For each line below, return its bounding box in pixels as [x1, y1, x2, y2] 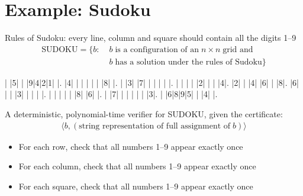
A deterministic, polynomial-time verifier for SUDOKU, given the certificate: [5, 107, 283, 120]
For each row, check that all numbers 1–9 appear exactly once [18, 140, 243, 152]
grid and [223, 45, 253, 54]
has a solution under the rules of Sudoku [115, 57, 262, 66]
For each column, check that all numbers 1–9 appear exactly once [18, 160, 256, 172]
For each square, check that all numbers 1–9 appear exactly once [18, 179, 253, 192]
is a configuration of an [115, 45, 199, 54]
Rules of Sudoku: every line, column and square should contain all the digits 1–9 [5, 31, 296, 44]
